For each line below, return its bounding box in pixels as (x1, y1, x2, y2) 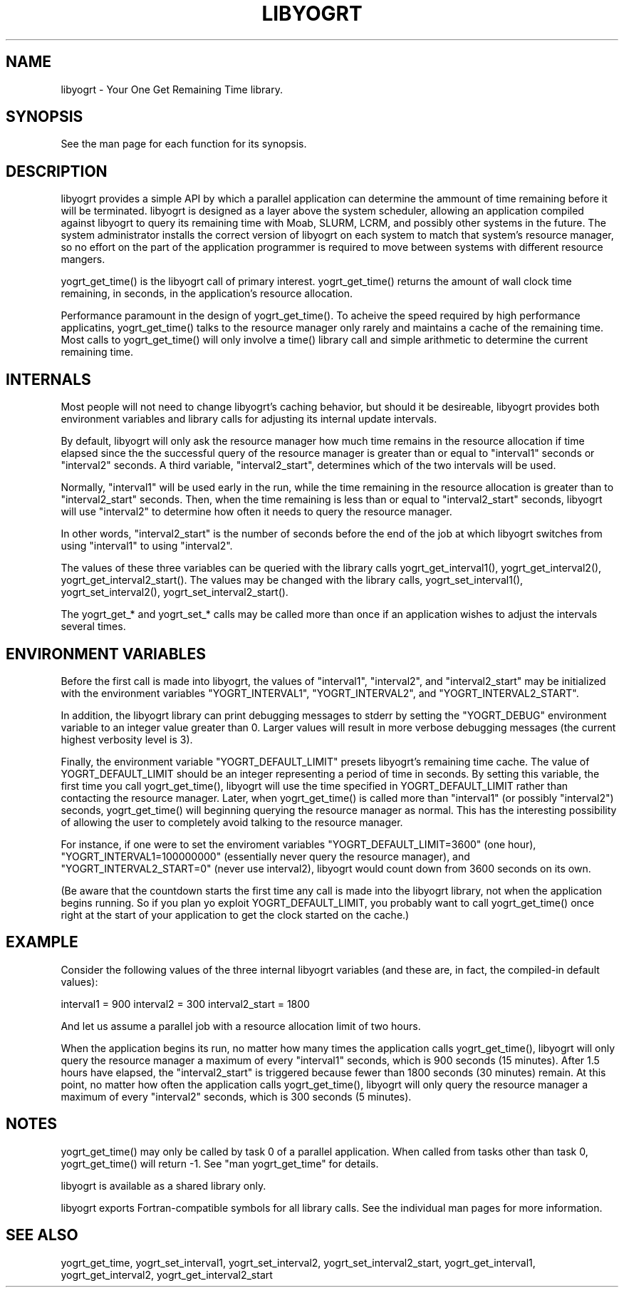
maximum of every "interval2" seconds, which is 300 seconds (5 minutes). (61, 1090, 412, 1103)
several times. (61, 620, 126, 633)
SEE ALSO (6, 1226, 78, 1245)
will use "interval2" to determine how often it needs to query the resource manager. (61, 505, 452, 518)
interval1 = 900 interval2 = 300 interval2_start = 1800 (61, 997, 310, 1010)
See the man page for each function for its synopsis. (61, 138, 307, 150)
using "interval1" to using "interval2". (61, 540, 233, 552)
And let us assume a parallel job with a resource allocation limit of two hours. (61, 1019, 421, 1032)
